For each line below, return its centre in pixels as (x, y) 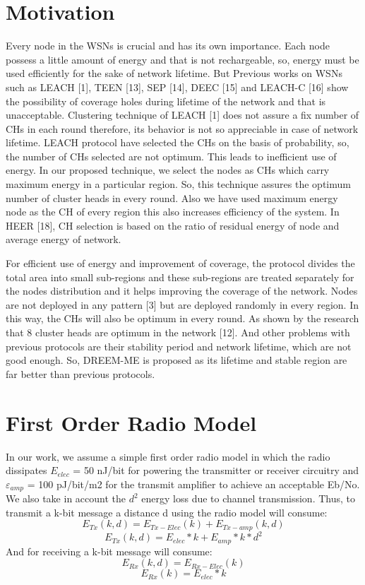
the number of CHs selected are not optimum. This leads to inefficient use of (171, 156)
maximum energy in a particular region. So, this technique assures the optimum (178, 184)
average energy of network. (64, 239)
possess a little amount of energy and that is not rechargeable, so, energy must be (182, 59)
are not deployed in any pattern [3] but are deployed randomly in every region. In (182, 304)
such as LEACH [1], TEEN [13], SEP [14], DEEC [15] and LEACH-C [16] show (177, 87)
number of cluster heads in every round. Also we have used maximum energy (172, 197)
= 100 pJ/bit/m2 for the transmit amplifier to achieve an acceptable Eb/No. (193, 484)
